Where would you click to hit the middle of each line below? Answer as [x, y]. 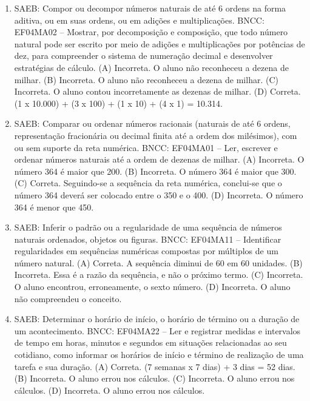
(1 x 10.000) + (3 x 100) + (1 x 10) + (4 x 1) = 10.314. [118, 103]
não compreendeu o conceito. [68, 298]
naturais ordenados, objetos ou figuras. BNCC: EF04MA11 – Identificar [148, 239]
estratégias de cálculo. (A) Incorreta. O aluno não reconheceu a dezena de [151, 67]
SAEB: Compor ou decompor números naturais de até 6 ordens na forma [150, 8]
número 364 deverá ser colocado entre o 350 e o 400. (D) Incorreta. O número [159, 194]
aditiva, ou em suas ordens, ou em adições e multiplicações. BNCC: [139, 20]
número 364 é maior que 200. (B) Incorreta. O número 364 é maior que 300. [155, 171]
